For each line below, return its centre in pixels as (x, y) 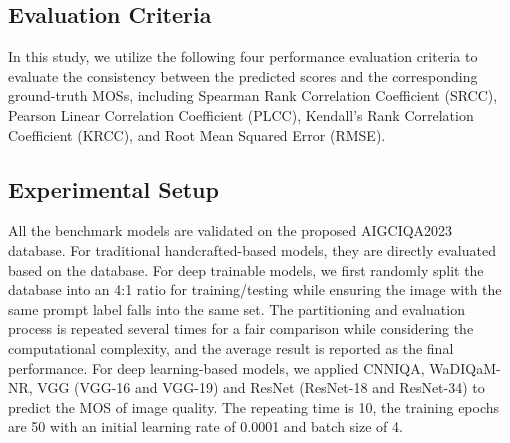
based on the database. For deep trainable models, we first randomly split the (246, 269)
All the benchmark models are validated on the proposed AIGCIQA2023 (230, 230)
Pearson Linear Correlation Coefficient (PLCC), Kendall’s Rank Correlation (241, 114)
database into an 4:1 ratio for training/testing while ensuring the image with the (255, 289)
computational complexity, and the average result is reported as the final (231, 347)
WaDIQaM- (465, 367)
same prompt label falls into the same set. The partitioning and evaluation (236, 308)
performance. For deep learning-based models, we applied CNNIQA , (216, 367)
